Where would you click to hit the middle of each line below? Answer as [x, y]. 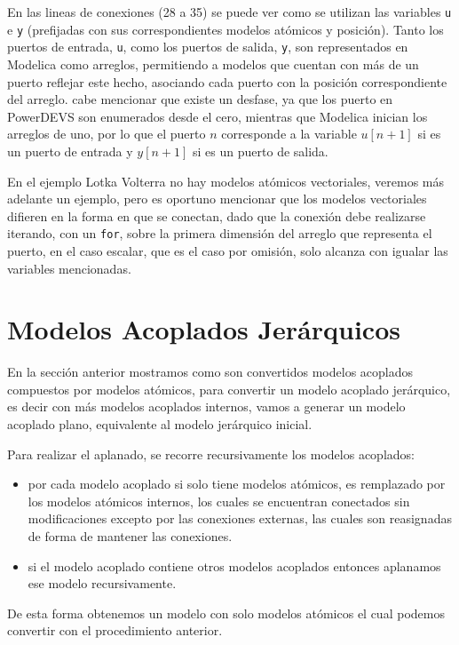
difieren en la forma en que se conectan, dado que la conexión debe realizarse [217, 215]
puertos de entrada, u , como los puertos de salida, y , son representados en [208, 47]
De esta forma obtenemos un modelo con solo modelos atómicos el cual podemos [226, 613]
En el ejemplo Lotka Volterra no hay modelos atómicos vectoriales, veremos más [226, 181]
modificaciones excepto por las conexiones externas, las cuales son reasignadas [240, 518]
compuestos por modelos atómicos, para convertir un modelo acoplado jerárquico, [229, 389]
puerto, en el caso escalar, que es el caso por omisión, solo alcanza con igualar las [228, 250]
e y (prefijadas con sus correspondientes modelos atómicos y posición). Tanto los [226, 29]
